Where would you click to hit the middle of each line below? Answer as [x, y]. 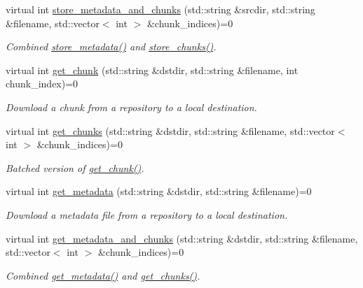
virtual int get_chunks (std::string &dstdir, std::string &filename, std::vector [170, 130]
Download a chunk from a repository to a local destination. [131, 107]
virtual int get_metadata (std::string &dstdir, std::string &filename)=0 [159, 191]
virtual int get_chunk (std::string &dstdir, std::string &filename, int [152, 70]
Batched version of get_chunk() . [75, 167]
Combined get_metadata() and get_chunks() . [103, 275]
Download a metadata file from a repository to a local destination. [147, 214]
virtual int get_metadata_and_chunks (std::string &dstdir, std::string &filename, [182, 238]
